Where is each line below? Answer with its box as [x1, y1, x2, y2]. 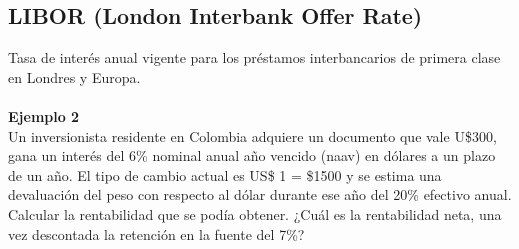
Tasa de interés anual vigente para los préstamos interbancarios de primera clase [8, 47, 501, 68]
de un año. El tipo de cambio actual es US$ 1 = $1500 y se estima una [8, 164, 442, 185]
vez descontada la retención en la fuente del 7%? [8, 223, 305, 244]
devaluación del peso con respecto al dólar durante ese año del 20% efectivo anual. [8, 184, 512, 205]
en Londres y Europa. [8, 66, 141, 87]
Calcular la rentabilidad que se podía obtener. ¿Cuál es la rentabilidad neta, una [8, 203, 502, 224]
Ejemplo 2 [8, 105, 80, 126]
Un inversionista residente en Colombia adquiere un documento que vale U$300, [8, 125, 497, 146]
